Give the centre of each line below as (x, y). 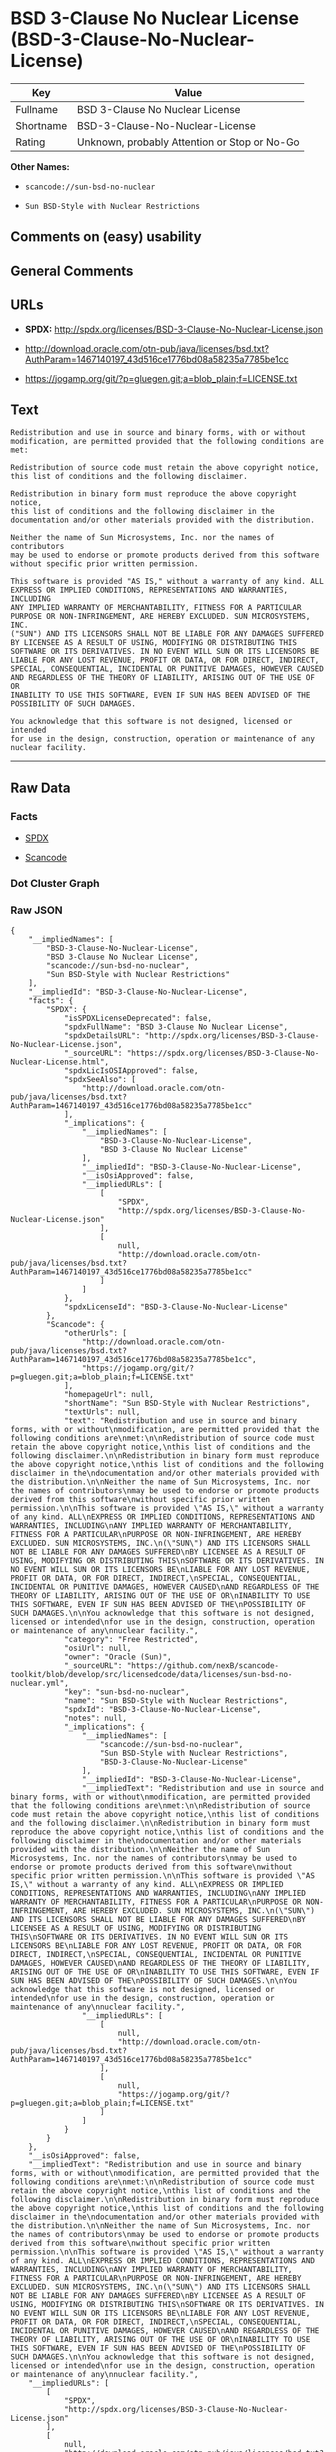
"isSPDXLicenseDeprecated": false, (138, 1018)
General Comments (72, 270)
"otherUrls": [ (95, 1333)
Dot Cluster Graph (55, 883)
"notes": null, (95, 1718)
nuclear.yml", (40, 1683)
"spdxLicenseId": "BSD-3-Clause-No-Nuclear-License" (175, 1307)
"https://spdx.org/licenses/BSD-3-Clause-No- (223, 1053)
